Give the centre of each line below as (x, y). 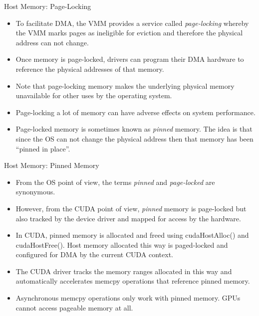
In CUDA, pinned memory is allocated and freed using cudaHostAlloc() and (132, 235)
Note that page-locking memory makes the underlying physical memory (125, 85)
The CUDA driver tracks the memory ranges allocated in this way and (124, 271)
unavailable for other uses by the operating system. (94, 95)
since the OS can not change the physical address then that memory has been (134, 138)
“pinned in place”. (43, 148)
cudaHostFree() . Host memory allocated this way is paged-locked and (122, 244)
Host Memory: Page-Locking (48, 6)
